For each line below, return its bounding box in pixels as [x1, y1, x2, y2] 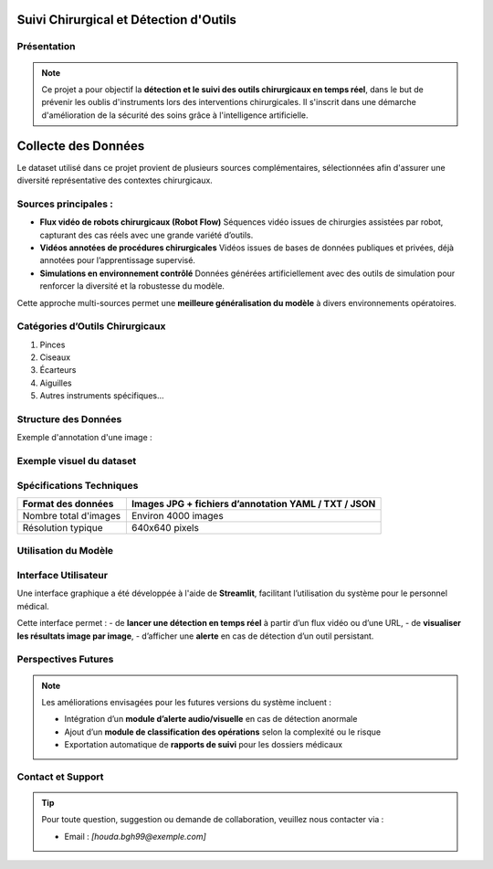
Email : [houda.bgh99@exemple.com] [64, 831, 207, 842]
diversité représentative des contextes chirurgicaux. [16, 175, 214, 186]
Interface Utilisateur [16, 569, 109, 582]
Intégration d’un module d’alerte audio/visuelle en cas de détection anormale [64, 714, 358, 725]
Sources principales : [16, 197, 113, 210]
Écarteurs [39, 365, 77, 376]
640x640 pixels [131, 522, 200, 535]
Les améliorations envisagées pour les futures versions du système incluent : [41, 696, 332, 707]
